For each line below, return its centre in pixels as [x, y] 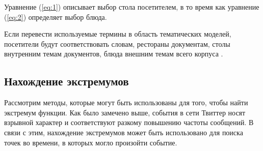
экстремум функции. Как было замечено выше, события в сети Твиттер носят [125, 112]
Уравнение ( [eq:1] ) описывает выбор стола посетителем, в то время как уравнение [132, 7]
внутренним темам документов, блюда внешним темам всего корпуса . [114, 54]
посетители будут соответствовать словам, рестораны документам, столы [117, 43]
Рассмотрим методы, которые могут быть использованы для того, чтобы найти [126, 102]
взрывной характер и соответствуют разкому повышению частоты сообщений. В [129, 122]
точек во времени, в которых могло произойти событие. [91, 142]
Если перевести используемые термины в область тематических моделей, [118, 34]
